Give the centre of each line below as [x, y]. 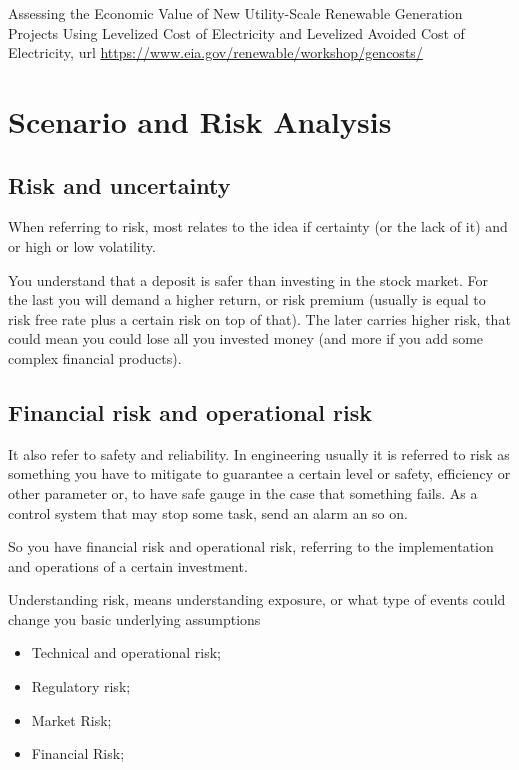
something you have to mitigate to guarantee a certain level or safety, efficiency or [259, 473]
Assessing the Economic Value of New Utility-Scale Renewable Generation [235, 13]
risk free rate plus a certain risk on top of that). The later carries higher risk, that [259, 318]
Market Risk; [71, 719]
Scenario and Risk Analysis [200, 120]
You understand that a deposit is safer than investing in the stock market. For [248, 279]
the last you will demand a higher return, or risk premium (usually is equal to [247, 299]
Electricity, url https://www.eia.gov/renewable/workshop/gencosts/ [215, 52]
